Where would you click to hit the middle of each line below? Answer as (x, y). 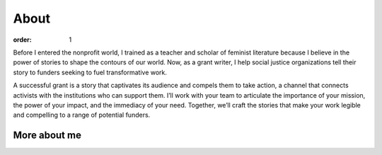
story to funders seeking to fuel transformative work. (90, 72)
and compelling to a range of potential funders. (82, 115)
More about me (47, 136)
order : (22, 40)
